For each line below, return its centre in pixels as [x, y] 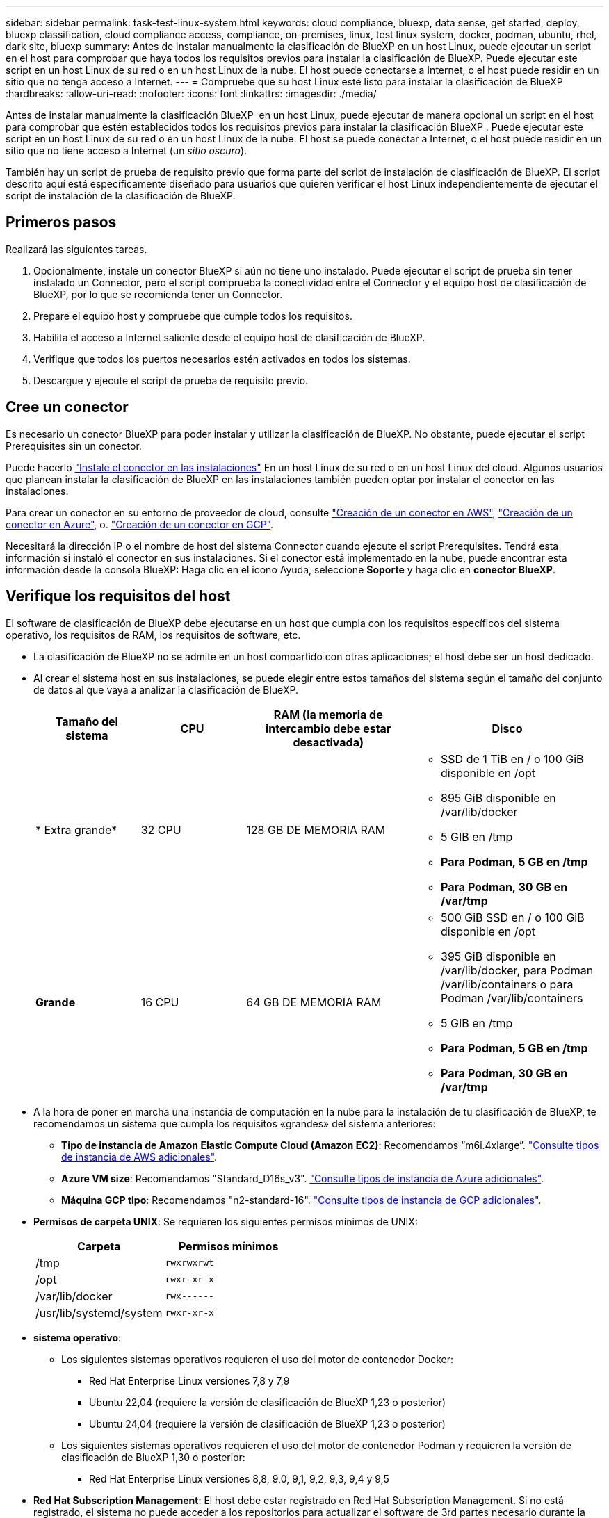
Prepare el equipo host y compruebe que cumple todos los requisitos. [193, 316]
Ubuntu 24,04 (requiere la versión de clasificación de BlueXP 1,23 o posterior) [267, 1423]
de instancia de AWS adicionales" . [139, 1157]
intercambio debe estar [328, 728]
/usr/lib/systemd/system [99, 1313]
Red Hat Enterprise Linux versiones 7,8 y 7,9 [189, 1380]
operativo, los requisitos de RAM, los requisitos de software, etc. [153, 635]
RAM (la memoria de [328, 714]
